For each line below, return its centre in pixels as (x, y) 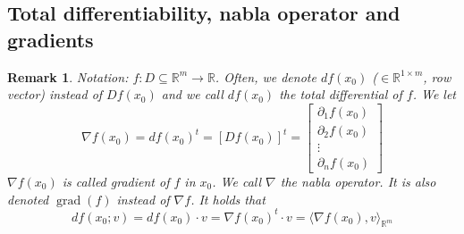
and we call (192, 94)
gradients (51, 39)
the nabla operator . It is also (358, 181)
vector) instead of (55, 94)
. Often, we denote (266, 76)
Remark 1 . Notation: (68, 76)
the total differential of (341, 94)
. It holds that (228, 199)
